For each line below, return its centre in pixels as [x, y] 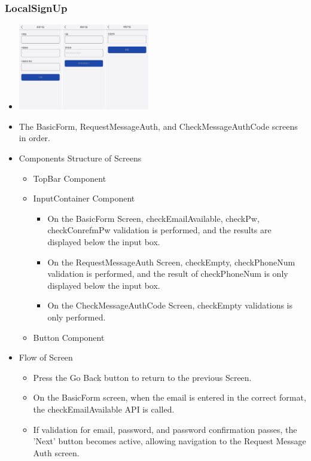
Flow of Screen [46, 357]
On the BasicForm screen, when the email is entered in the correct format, [170, 397]
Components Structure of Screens [80, 158]
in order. [35, 138]
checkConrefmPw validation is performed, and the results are [159, 230]
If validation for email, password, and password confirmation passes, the [165, 429]
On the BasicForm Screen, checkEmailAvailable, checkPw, [153, 218]
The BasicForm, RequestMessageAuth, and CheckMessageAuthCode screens [158, 126]
